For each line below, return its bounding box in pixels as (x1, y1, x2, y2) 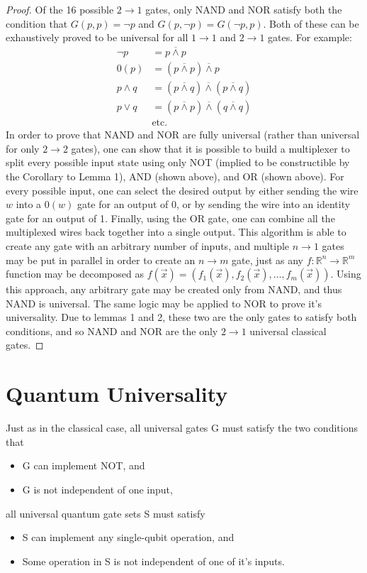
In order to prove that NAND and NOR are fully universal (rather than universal (6, 127, 360, 142)
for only (6, 141, 40, 155)
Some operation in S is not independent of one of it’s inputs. (22, 553, 285, 568)
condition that (6, 16, 68, 31)
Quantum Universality (6, 379, 228, 408)
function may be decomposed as (6, 266, 144, 281)
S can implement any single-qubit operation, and (22, 530, 235, 545)
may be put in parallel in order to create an (6, 252, 196, 267)
